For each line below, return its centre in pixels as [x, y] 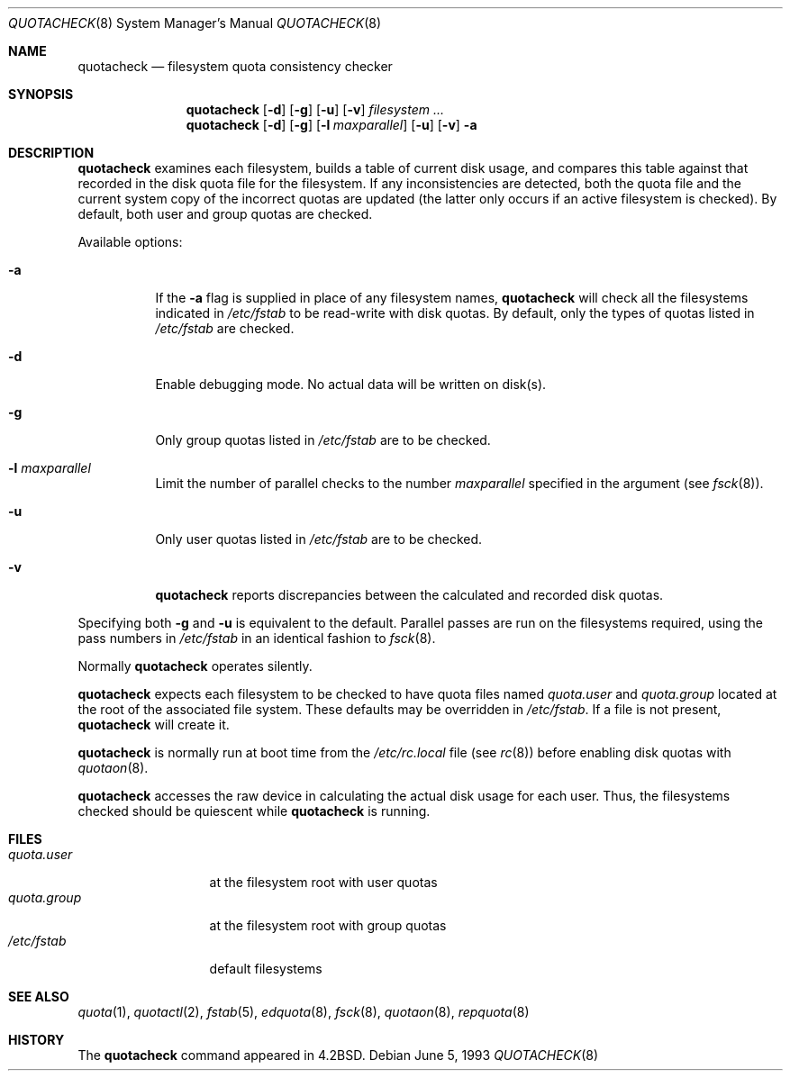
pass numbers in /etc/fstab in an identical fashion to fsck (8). [257, 638]
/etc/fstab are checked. [225, 328]
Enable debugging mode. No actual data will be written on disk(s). [351, 384]
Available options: [130, 242]
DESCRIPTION [51, 153]
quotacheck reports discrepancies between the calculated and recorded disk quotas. [409, 595]
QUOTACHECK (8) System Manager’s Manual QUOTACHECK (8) [195, 23]
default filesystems [266, 969]
